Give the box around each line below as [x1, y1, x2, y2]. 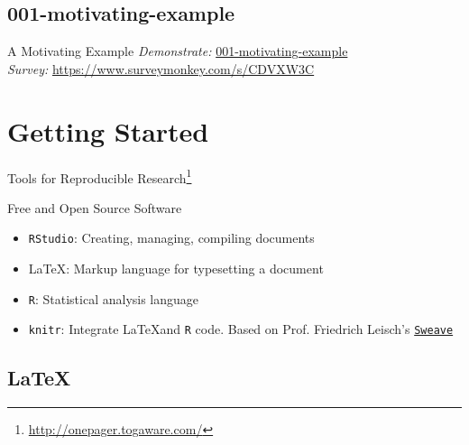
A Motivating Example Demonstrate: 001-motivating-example [7, 42, 348, 60]
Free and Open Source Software [7, 198, 182, 217]
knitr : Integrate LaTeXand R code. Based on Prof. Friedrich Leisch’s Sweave [28, 320, 454, 338]
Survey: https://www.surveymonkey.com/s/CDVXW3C [7, 59, 315, 78]
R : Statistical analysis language [28, 289, 199, 308]
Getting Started [7, 112, 209, 149]
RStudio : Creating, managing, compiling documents [28, 228, 315, 247]
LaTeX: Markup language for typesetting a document [28, 259, 324, 278]
